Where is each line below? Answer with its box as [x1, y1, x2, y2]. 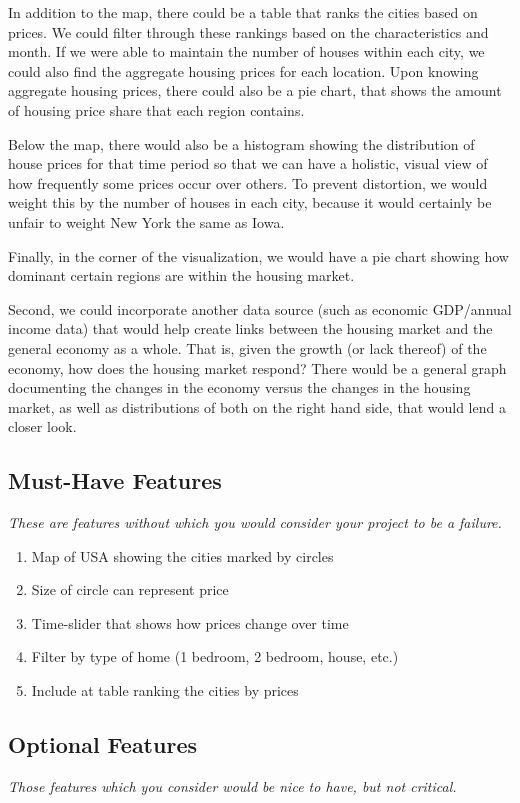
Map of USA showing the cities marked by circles [31, 545, 334, 566]
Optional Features [8, 729, 197, 760]
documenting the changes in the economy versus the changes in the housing [8, 377, 471, 398]
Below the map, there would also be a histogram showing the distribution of [8, 133, 475, 154]
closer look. [8, 416, 77, 437]
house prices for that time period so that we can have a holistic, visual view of [8, 153, 488, 174]
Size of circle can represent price [31, 579, 229, 600]
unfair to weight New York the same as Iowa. [8, 211, 285, 232]
